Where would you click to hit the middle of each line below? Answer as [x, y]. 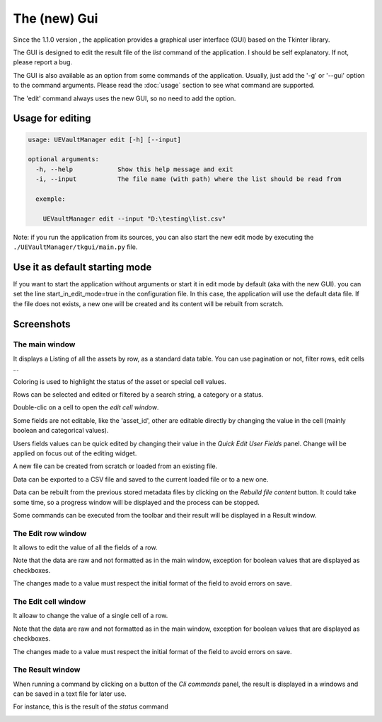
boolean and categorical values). [61, 431]
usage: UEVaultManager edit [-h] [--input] [105, 139]
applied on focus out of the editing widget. [75, 453]
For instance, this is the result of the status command [91, 706]
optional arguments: [63, 159]
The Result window [47, 670]
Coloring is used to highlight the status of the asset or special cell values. [120, 381]
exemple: [51, 199]
